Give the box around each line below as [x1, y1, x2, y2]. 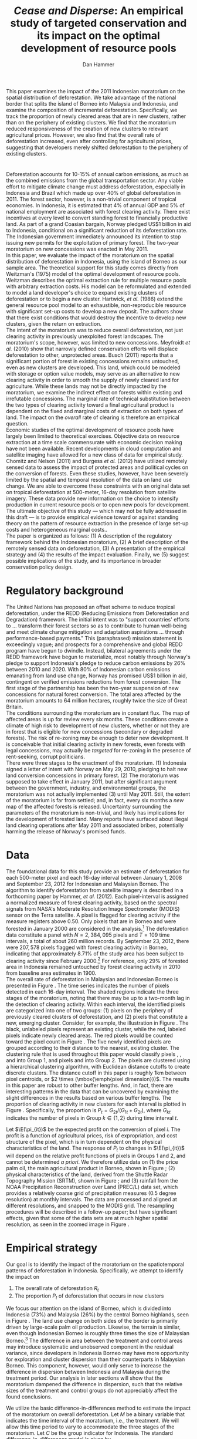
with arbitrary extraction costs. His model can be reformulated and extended [6, 283, 191, 290]
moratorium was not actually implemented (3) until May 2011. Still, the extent [6, 791, 191, 798]
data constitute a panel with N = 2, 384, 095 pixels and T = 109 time [6, 931, 170, 938]
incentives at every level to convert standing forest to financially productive [6, 214, 188, 221]
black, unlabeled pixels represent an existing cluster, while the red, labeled [6, 1026, 186, 1033]
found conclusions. [6, 1393, 53, 1400]
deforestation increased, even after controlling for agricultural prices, [6, 137, 173, 144]
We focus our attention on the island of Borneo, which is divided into [6, 1305, 172, 1312]
